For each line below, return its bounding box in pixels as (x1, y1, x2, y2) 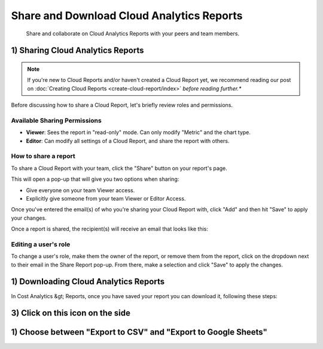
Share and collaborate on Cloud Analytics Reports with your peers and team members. (26, 30, 239, 37)
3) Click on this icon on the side (11, 308, 131, 318)
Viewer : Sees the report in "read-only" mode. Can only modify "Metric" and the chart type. (26, 129, 251, 136)
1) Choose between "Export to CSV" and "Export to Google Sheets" (11, 327, 267, 338)
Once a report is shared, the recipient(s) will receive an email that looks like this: (11, 225, 209, 233)
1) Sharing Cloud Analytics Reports (11, 45, 144, 56)
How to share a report (11, 152, 75, 160)
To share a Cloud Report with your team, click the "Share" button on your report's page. (11, 165, 227, 172)
